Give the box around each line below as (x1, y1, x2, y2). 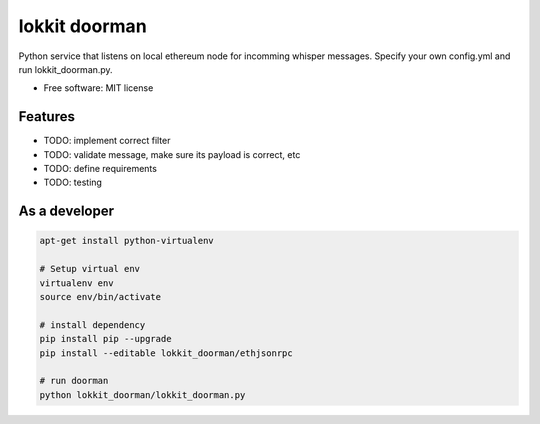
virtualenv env (39, 277, 114, 289)
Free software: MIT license (43, 82, 154, 94)
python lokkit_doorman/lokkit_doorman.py (39, 389, 246, 400)
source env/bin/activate (39, 291, 162, 302)
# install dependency (39, 319, 146, 330)
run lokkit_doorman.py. (18, 63, 114, 75)
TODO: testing (43, 176, 102, 189)
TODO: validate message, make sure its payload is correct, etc (43, 148, 301, 160)
